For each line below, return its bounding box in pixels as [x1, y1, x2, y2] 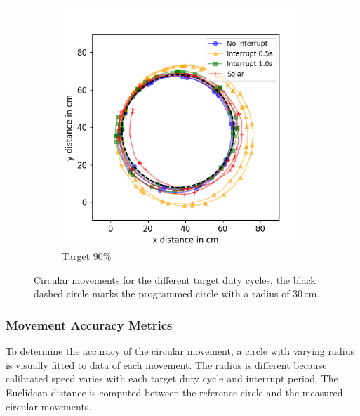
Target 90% [62, 249, 112, 264]
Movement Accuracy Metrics [6, 316, 173, 333]
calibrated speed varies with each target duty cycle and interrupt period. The [6, 371, 338, 386]
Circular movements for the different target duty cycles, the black [34, 272, 316, 287]
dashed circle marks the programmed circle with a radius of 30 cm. [34, 286, 320, 301]
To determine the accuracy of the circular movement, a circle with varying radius [6, 344, 354, 358]
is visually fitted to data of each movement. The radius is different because [6, 357, 327, 372]
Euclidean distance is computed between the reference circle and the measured [6, 384, 343, 399]
